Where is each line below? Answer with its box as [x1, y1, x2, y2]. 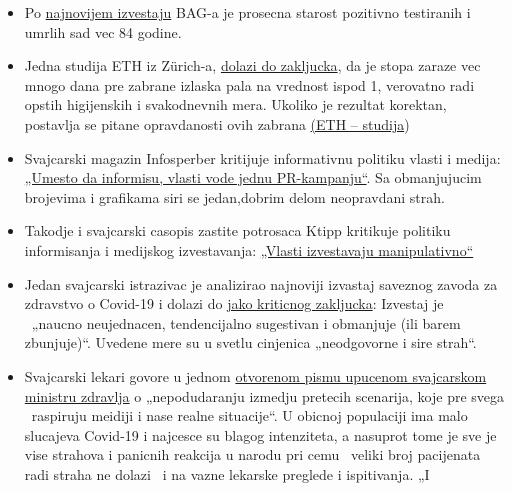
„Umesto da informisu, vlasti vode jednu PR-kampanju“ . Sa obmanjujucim [24, 167, 482, 188]
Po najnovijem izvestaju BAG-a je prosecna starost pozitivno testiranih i [24, 2, 471, 22]
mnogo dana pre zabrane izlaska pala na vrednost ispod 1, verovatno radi [24, 74, 475, 95]
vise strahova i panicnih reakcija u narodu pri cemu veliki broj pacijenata [24, 444, 481, 465]
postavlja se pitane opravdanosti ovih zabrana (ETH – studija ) [24, 113, 410, 134]
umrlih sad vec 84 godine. [24, 21, 182, 42]
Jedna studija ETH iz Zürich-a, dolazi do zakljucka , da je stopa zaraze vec [24, 55, 481, 76]
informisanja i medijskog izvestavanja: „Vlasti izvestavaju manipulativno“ [24, 239, 474, 260]
